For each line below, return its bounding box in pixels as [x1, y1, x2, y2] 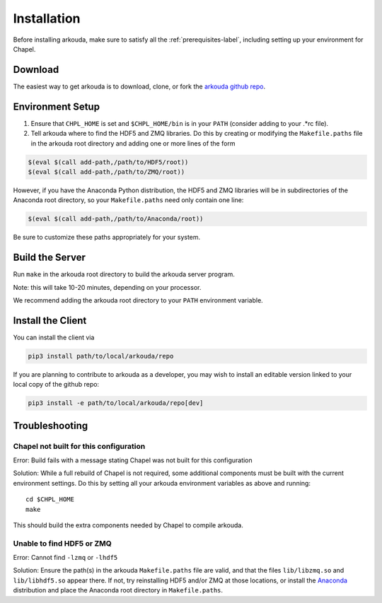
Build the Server [13, 252, 86, 264]
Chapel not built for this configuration [13, 441, 146, 451]
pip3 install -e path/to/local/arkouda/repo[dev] [28, 399, 204, 407]
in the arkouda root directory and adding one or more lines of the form [30, 139, 236, 148]
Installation [13, 11, 81, 26]
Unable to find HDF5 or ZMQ [13, 538, 112, 548]
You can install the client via [13, 333, 95, 341]
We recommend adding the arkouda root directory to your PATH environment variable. [13, 295, 263, 304]
